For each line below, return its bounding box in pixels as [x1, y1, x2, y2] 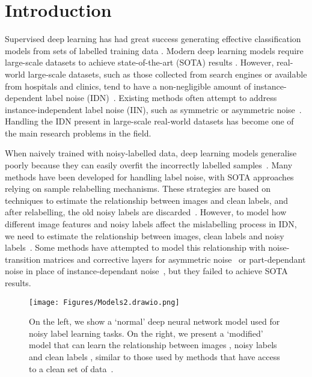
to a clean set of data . [29, 362, 114, 375]
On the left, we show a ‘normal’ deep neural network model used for [29, 315, 280, 328]
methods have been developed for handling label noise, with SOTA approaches [5, 170, 294, 183]
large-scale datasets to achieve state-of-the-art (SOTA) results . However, [5, 56, 274, 69]
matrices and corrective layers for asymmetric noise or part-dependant [43, 253, 306, 265]
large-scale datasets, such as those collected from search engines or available [28, 67, 307, 80]
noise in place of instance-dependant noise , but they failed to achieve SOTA [5, 265, 288, 277]
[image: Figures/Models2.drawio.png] [29, 298, 180, 307]
